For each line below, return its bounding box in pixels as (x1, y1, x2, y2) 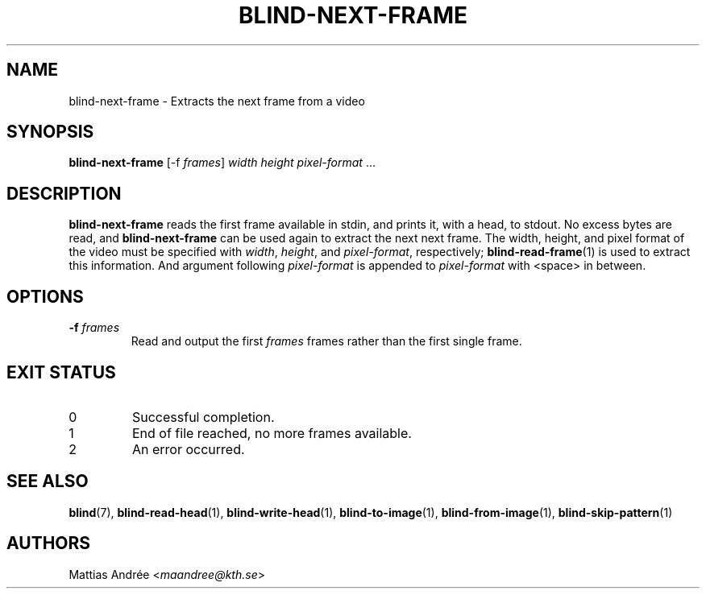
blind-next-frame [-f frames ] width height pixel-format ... (69, 155, 376, 170)
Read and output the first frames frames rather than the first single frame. (131, 334, 522, 349)
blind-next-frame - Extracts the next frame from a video (69, 93, 365, 108)
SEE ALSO (6, 471, 89, 492)
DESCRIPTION (6, 183, 122, 204)
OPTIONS (6, 286, 84, 307)
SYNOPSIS (6, 122, 94, 143)
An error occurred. (131, 440, 245, 457)
